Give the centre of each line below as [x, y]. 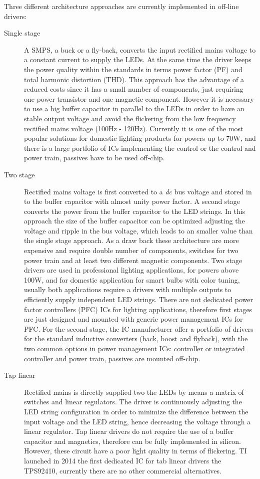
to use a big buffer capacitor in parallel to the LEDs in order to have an [134, 108]
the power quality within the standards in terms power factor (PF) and [133, 69]
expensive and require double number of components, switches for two [131, 250]
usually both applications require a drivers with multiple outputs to [128, 289]
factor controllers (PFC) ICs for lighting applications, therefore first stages [138, 309]
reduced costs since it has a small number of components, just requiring [134, 89]
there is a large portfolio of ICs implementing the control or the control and [140, 148]
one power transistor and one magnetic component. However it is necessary [139, 98]
